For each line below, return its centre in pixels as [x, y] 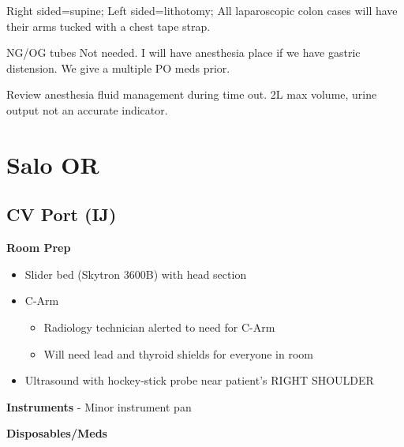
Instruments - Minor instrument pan [99, 406]
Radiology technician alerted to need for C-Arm [159, 327]
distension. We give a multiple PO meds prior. [118, 68]
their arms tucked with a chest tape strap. [108, 26]
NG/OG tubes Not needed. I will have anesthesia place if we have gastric [183, 53]
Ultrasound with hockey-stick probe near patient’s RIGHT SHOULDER [199, 380]
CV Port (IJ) [62, 214]
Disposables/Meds [57, 433]
